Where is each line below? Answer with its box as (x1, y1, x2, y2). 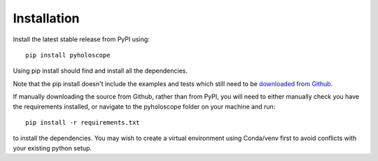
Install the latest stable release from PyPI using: (13, 35, 150, 43)
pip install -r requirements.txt (25, 118, 140, 126)
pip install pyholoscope (25, 51, 111, 59)
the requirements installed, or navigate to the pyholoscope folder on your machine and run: (13, 102, 276, 111)
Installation (13, 10, 80, 26)
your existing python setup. (13, 143, 92, 152)
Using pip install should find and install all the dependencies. (13, 66, 188, 75)
